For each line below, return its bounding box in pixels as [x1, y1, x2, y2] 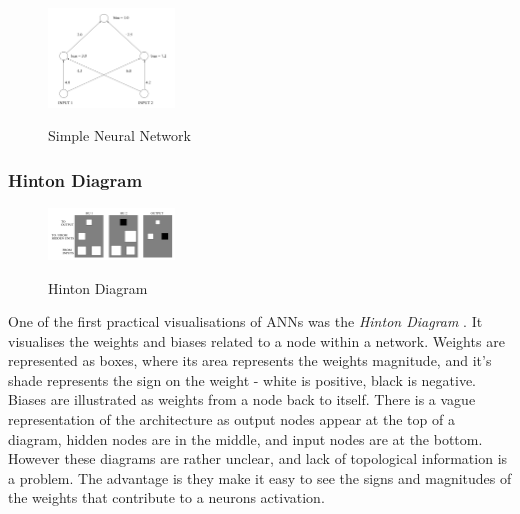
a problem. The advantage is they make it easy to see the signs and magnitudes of [8, 467, 512, 488]
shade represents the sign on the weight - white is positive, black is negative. [8, 369, 477, 390]
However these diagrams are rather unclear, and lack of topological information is [8, 448, 508, 469]
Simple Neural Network [48, 125, 191, 146]
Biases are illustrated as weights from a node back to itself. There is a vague [8, 389, 476, 410]
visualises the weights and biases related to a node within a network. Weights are [8, 330, 505, 351]
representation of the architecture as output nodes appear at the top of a [8, 409, 455, 430]
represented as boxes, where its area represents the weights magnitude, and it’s [8, 350, 492, 371]
